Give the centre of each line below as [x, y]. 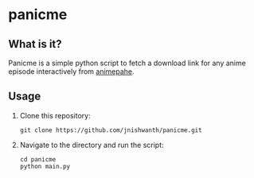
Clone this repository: [55, 115]
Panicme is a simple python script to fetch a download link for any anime [127, 63]
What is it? [35, 44]
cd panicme [38, 159]
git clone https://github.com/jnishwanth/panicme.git [111, 130]
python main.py [45, 166]
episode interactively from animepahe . [71, 72]
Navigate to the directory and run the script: [92, 145]
